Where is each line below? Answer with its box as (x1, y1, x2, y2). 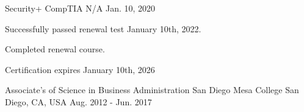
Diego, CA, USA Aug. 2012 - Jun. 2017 (5, 95, 152, 108)
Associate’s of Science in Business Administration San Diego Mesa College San (5, 83, 299, 96)
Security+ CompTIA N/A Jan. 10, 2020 (5, 2, 156, 14)
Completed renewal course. (5, 43, 105, 55)
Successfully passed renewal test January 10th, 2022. (5, 22, 201, 35)
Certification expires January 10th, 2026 (5, 63, 155, 75)
